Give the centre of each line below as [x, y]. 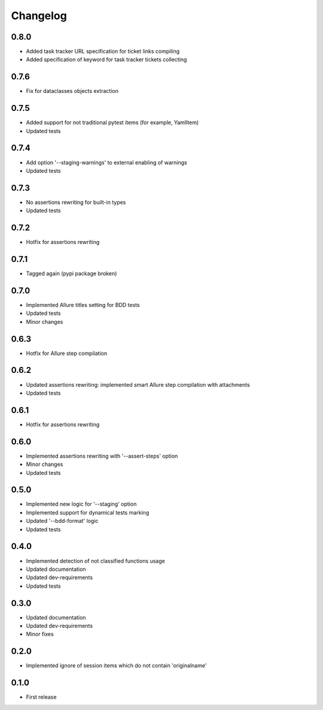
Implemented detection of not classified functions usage [96, 561]
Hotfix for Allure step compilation [67, 353]
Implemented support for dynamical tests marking [88, 512]
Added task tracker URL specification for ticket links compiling [103, 52]
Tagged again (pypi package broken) [71, 273]
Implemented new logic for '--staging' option [81, 504]
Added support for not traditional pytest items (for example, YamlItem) [112, 122]
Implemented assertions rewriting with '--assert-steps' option [102, 456]
